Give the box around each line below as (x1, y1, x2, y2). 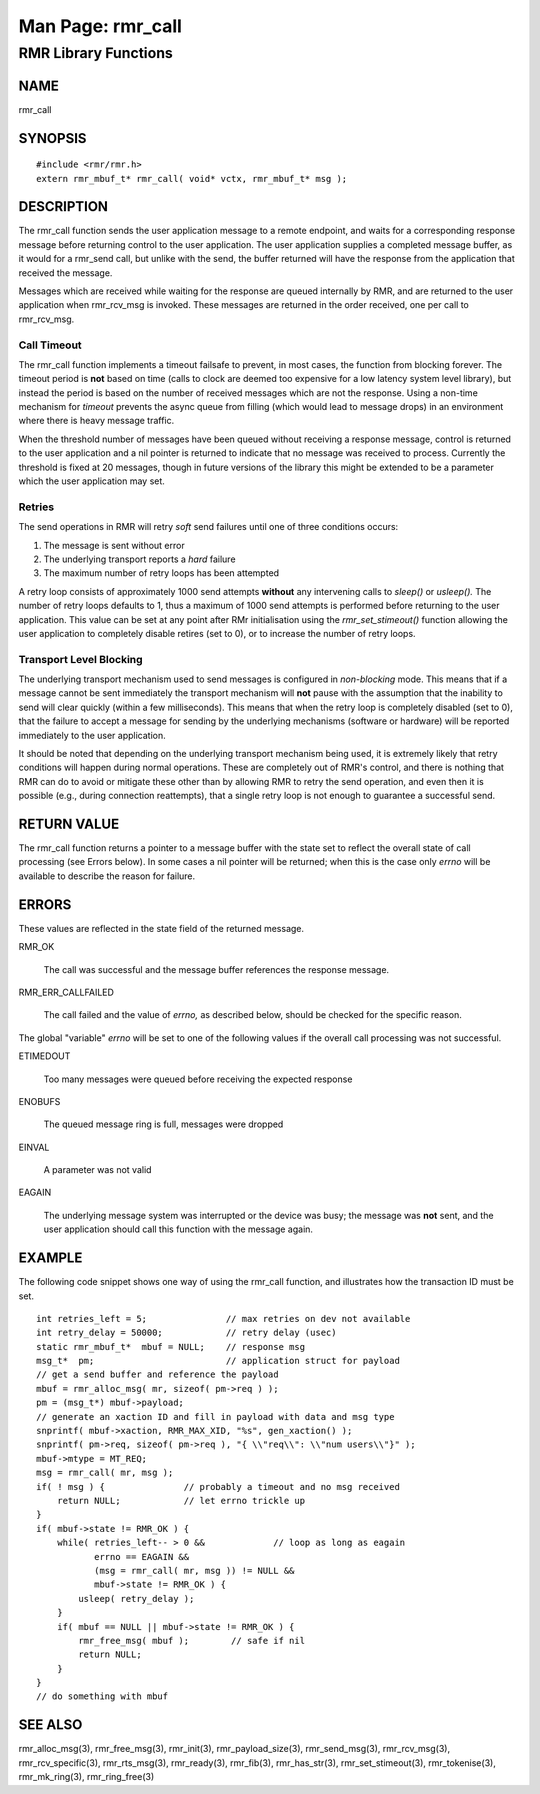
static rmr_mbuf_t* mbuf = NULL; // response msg (36, 1341, 305, 1352)
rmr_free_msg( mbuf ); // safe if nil (78, 1635, 305, 1646)
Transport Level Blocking (18, 652, 144, 666)
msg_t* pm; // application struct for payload (36, 1355, 400, 1367)
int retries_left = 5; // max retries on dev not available (36, 1313, 411, 1324)
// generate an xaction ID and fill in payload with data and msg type (36, 1411, 395, 1422)
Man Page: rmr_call (18, 15, 182, 37)
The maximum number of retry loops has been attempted (43, 567, 280, 579)
